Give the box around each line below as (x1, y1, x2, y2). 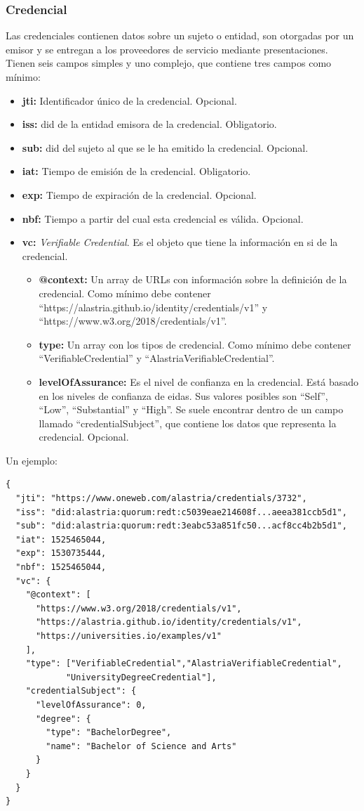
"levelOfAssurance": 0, (35, 699, 147, 710)
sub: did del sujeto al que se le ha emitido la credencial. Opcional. (22, 140, 309, 155)
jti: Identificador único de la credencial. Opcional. (22, 93, 237, 108)
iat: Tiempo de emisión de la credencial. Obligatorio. (22, 164, 251, 179)
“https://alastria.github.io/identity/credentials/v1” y (39, 299, 268, 314)
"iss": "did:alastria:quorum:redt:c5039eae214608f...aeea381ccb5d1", (15, 507, 347, 517)
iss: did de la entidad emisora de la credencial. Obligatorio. (22, 117, 277, 131)
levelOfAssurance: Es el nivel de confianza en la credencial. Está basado (39, 374, 358, 389)
